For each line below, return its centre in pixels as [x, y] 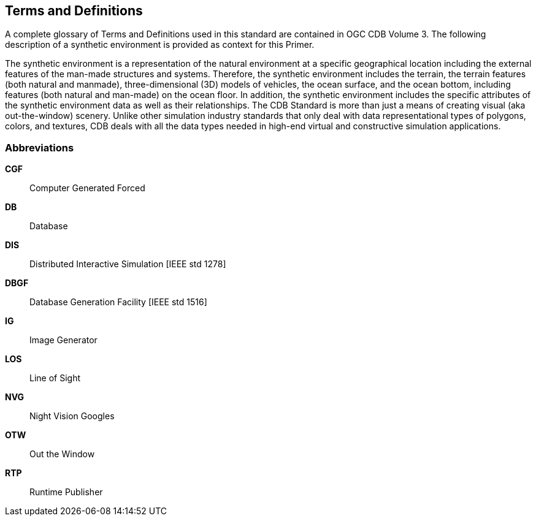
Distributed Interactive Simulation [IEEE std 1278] [128, 264]
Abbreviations [40, 147]
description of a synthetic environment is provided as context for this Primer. [160, 45]
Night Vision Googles [72, 416]
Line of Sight [55, 378]
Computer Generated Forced [87, 188]
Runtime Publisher [66, 492]
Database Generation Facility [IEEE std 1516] [118, 302]
